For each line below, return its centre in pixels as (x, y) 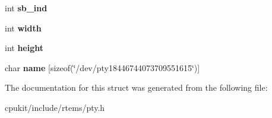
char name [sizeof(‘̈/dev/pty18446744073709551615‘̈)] (102, 67)
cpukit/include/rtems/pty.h (55, 107)
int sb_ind (26, 8)
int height (24, 48)
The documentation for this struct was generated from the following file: (136, 87)
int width (23, 28)
